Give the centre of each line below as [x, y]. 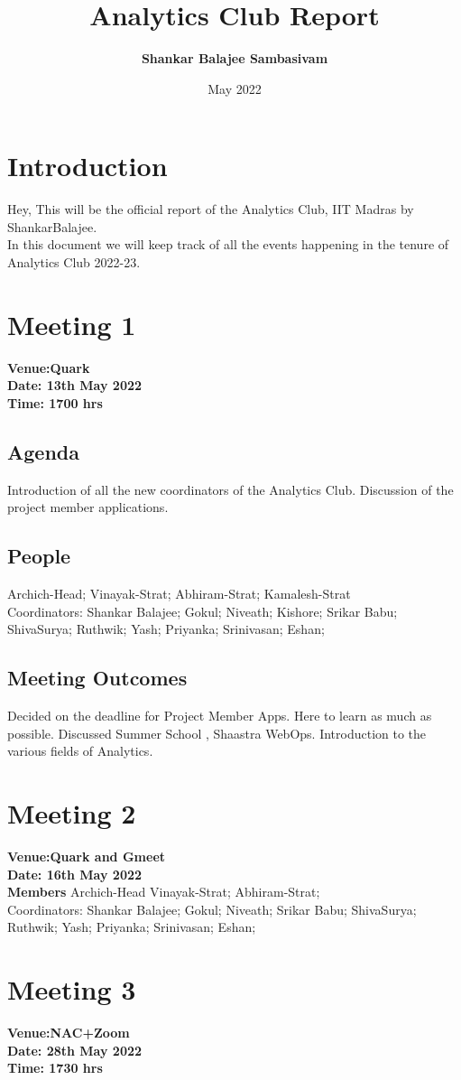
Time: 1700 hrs [55, 402]
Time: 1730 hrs [55, 1068]
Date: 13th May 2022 [75, 385]
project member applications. [88, 507]
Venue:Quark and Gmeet [87, 857]
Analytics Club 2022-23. [74, 262]
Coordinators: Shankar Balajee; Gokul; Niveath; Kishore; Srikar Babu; [203, 611]
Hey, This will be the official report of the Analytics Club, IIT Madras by [211, 209]
